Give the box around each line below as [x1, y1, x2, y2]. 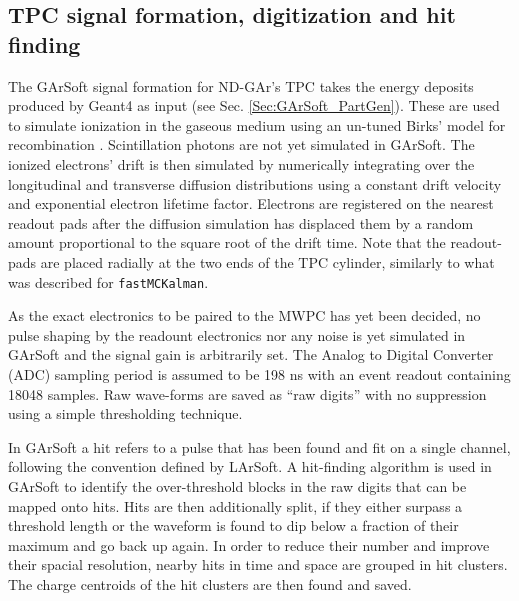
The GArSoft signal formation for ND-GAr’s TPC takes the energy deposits [8, 75, 474, 96]
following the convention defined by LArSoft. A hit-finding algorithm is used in [8, 456, 492, 477]
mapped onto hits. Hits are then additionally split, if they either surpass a [8, 495, 463, 516]
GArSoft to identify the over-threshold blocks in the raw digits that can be [8, 475, 467, 496]
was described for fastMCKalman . [8, 271, 209, 292]
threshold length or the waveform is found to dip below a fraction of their [8, 515, 459, 536]
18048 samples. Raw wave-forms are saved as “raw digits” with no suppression [8, 383, 487, 404]
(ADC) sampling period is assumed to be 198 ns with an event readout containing [8, 363, 511, 384]
